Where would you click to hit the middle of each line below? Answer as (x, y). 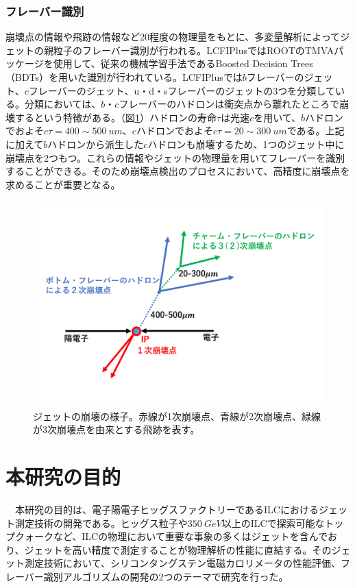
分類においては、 (63, 104)
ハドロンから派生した (96, 144)
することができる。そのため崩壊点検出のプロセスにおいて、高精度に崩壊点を (178, 171)
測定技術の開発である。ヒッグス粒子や (101, 523)
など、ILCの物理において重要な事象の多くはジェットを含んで (191, 536)
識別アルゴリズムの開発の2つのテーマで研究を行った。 (166, 576)
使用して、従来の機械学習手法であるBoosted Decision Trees (183, 63)
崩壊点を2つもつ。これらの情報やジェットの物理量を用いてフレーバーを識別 (175, 157)
